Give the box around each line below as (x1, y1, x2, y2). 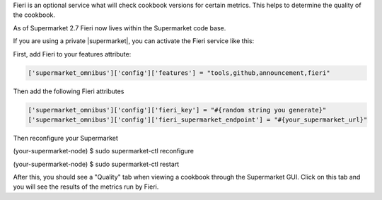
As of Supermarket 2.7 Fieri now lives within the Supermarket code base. (13, 23, 226, 32)
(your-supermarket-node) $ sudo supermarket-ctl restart (13, 160, 180, 168)
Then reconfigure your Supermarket (13, 134, 118, 142)
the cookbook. (13, 11, 56, 19)
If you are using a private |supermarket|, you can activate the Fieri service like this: (13, 37, 255, 45)
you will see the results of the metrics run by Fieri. (13, 182, 159, 191)
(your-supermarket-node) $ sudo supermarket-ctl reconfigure (13, 147, 195, 155)
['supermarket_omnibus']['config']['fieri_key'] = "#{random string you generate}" (28, 106, 327, 114)
